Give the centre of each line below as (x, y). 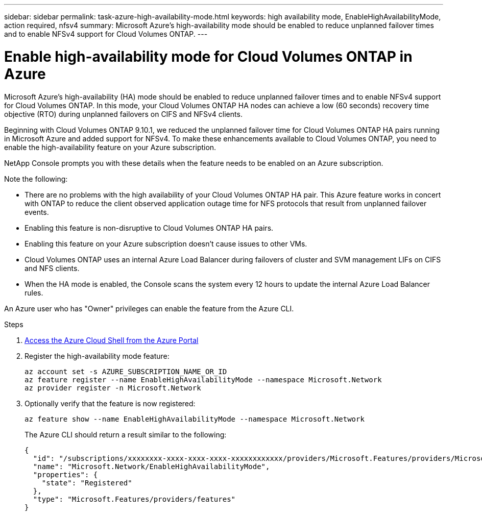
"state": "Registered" (87, 483)
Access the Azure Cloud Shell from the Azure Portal (112, 340)
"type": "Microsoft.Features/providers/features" (134, 499)
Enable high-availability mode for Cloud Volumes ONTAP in (208, 56)
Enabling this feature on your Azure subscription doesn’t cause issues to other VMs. (166, 243)
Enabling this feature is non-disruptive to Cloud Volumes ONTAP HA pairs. (149, 228)
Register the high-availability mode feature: (97, 356)
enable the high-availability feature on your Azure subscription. (110, 147)
